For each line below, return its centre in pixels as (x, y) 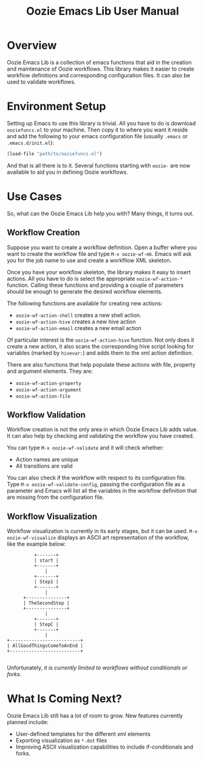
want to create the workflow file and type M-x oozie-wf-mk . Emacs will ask (99, 253)
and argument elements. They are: (50, 371)
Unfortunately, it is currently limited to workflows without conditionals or (97, 668)
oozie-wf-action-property (48, 383)
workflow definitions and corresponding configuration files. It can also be (99, 75)
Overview (32, 45)
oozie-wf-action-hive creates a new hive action (76, 322)
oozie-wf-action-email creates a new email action (79, 328)
